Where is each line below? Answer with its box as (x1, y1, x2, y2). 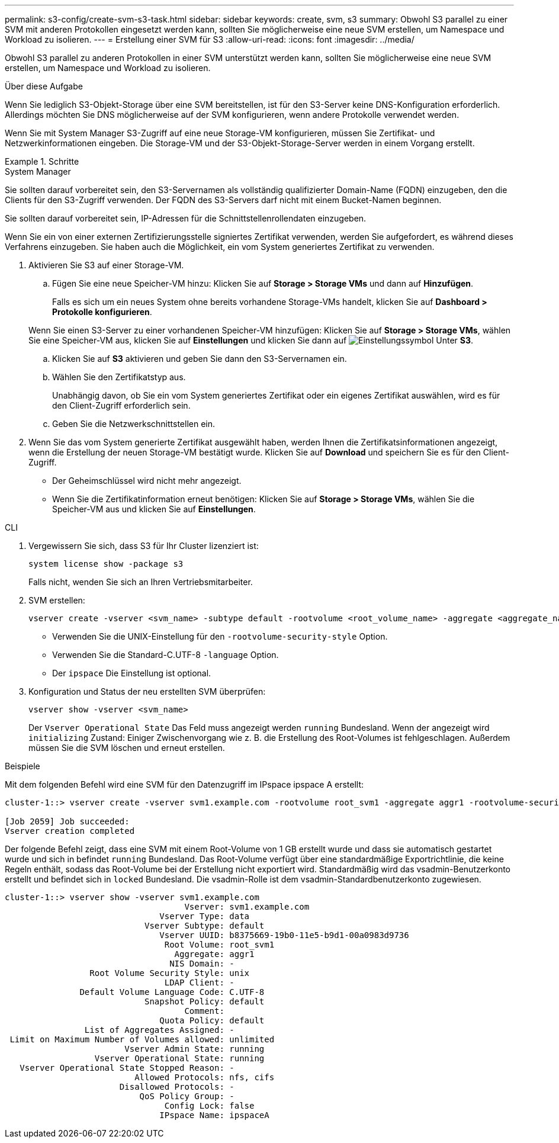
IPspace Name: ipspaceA (159, 1110, 269, 1120)
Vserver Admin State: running (124, 1044, 265, 1054)
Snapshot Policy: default (144, 997, 265, 1006)
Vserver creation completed (5, 826, 135, 836)
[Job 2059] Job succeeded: (5, 817, 130, 826)
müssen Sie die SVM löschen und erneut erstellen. (28, 743, 225, 753)
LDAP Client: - (164, 978, 234, 987)
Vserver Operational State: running (94, 1054, 265, 1063)
